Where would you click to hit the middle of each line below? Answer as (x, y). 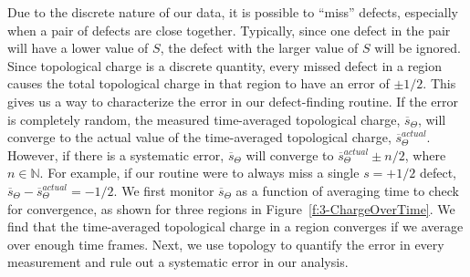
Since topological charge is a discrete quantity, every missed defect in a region (225, 65)
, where (425, 154)
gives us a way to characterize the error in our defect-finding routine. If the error (233, 101)
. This (439, 83)
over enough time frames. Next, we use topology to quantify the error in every (226, 244)
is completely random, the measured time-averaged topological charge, (204, 119)
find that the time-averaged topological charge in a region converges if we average (235, 226)
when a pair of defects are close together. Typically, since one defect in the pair (229, 30)
